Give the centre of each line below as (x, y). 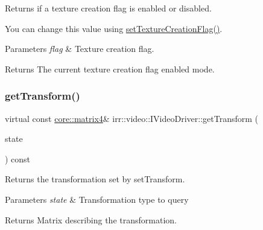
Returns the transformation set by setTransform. (95, 179)
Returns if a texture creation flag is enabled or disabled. (108, 8)
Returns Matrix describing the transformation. (91, 219)
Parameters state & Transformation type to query (97, 199)
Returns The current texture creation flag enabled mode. (110, 69)
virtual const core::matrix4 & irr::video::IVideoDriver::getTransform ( (132, 118)
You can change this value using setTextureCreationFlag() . (114, 28)
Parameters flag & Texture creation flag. (80, 49)
